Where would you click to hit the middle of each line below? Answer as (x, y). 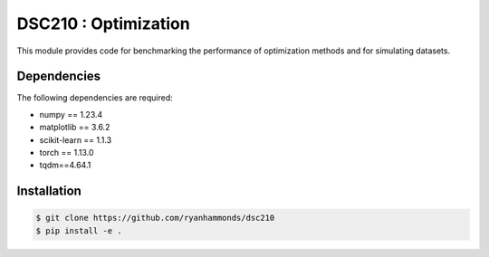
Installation (49, 191)
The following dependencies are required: (95, 98)
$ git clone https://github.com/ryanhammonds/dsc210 (155, 218)
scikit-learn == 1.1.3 (76, 139)
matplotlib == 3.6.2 (75, 128)
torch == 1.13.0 (67, 153)
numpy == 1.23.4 (71, 114)
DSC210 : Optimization (103, 24)
